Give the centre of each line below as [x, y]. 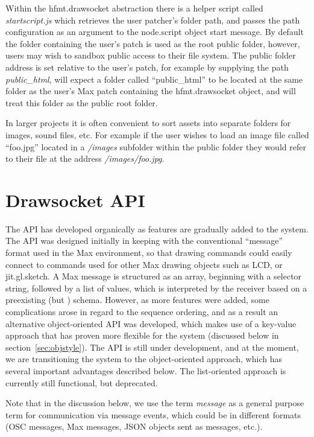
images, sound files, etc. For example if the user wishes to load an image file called [157, 134]
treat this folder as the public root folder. [82, 102]
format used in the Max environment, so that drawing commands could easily [149, 253]
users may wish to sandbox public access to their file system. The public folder [151, 55]
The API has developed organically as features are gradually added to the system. [157, 228]
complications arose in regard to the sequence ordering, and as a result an [142, 311]
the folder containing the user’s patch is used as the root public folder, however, [153, 43]
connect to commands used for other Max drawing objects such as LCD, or [144, 264]
